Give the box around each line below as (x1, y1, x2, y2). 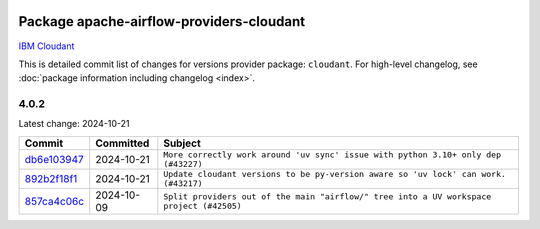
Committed (95, 136, 150, 150)
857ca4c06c (24, 194, 85, 208)
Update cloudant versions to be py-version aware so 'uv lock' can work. (163, 168, 507, 179)
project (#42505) (163, 200, 242, 211)
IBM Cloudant (18, 40, 75, 52)
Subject (163, 136, 202, 150)
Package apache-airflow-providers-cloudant (18, 13, 305, 30)
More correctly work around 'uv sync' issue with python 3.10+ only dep (163, 149, 502, 160)
